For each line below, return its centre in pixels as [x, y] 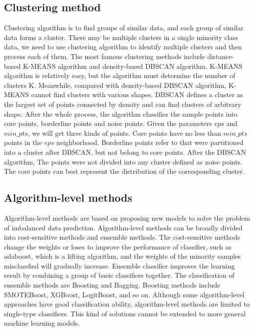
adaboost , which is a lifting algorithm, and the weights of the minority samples [122, 256]
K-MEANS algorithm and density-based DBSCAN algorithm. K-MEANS [133, 66]
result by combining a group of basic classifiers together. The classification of [119, 275]
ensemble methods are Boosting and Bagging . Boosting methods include [112, 285]
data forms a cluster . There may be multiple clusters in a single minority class [121, 37]
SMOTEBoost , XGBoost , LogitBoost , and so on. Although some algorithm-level [124, 294]
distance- [220, 56]
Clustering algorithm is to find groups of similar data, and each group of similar [124, 28]
